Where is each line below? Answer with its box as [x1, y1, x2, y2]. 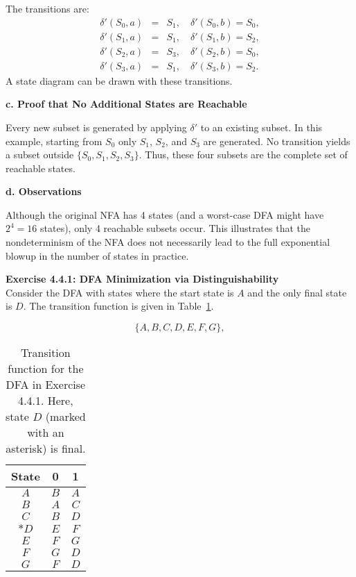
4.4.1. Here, [18, 392, 73, 409]
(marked [45, 408, 86, 425]
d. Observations [6, 184, 82, 199]
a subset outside [6, 147, 74, 162]
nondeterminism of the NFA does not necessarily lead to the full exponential [6, 235, 330, 249]
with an [27, 424, 64, 441]
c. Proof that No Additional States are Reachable [6, 97, 247, 111]
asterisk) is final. [6, 440, 86, 457]
